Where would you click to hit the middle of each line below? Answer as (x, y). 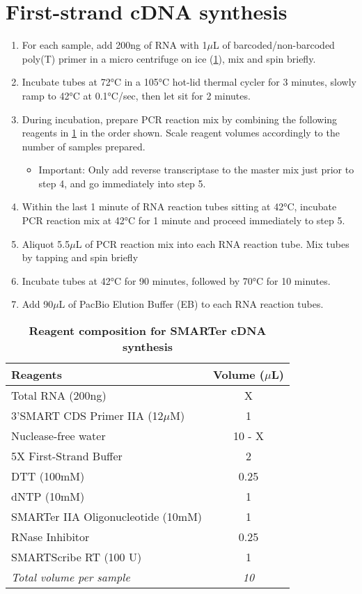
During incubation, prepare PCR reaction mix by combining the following (180, 119)
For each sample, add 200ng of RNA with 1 (115, 45)
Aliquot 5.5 (46, 243)
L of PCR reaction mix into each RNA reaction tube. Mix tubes (212, 243)
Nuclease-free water (58, 436)
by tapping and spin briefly (80, 257)
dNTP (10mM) (48, 497)
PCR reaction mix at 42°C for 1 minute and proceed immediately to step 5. (183, 220)
